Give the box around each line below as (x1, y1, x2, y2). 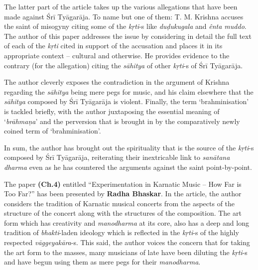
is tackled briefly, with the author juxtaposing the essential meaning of (4, 106, 220, 116)
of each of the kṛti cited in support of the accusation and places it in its (4, 40, 223, 51)
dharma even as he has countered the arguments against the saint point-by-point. (4, 161, 252, 172)
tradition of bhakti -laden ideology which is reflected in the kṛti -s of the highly (4, 227, 239, 238)
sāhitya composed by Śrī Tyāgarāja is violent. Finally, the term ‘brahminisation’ (4, 96, 249, 107)
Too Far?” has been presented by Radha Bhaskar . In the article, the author (4, 188, 242, 199)
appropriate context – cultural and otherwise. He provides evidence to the (4, 50, 230, 60)
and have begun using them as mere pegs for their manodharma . (4, 257, 201, 267)
